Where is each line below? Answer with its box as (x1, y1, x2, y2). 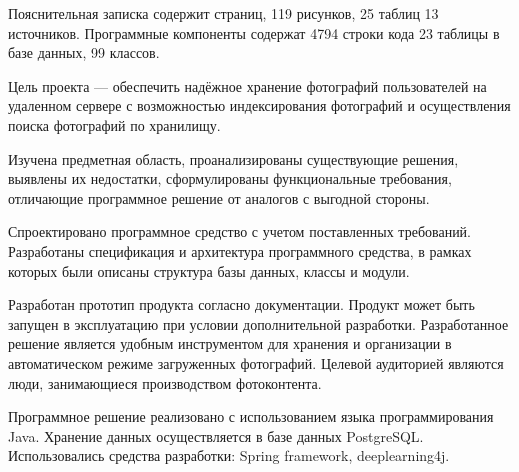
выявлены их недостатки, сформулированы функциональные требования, (8, 168, 452, 189)
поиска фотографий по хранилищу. (8, 114, 221, 135)
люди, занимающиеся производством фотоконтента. (8, 372, 322, 393)
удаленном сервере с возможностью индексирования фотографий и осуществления (8, 95, 511, 116)
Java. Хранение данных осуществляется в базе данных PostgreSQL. (8, 425, 424, 446)
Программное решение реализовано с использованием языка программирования (8, 406, 494, 427)
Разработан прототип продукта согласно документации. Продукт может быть (8, 294, 475, 315)
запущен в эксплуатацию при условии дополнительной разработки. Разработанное (8, 313, 509, 334)
